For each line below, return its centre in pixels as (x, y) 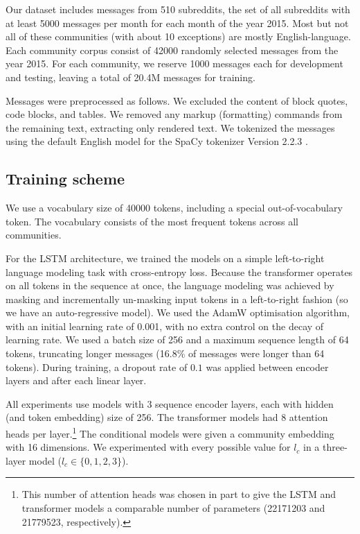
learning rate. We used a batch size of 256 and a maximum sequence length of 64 (177, 339)
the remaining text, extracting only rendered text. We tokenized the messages (170, 127)
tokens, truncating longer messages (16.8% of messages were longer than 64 (165, 353)
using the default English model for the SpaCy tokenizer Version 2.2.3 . (157, 141)
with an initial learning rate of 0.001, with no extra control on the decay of (165, 326)
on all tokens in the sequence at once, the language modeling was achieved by (170, 285)
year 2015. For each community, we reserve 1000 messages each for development (174, 63)
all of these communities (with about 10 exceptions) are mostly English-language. (178, 36)
